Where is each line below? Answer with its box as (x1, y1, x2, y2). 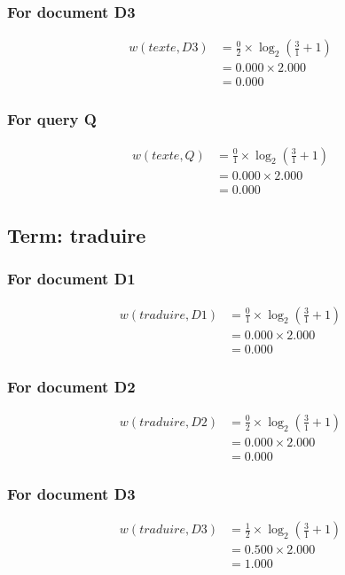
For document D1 (7, 268, 136, 290)
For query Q (7, 108, 97, 130)
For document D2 (7, 375, 136, 397)
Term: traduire (7, 221, 146, 249)
